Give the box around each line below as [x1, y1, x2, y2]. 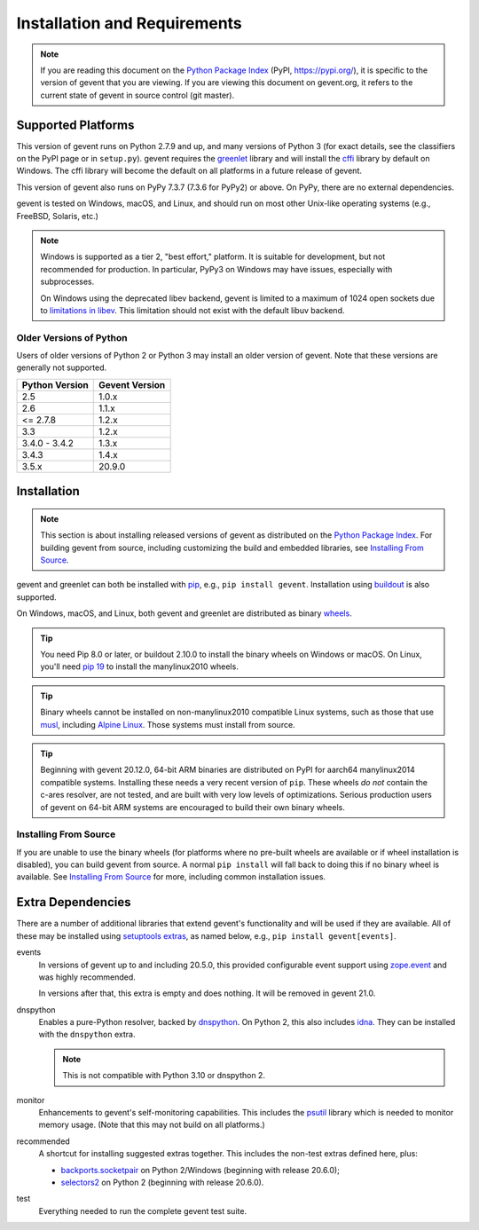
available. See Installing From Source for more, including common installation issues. [16, 871, 326, 882]
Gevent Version [98, 378, 166, 390]
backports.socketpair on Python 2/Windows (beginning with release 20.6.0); [60, 1164, 341, 1175]
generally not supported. [16, 362, 107, 373]
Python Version [21, 378, 89, 390]
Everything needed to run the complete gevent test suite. [38, 1205, 247, 1216]
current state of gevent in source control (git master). [40, 90, 235, 100]
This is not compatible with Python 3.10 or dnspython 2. [62, 1070, 266, 1081]
